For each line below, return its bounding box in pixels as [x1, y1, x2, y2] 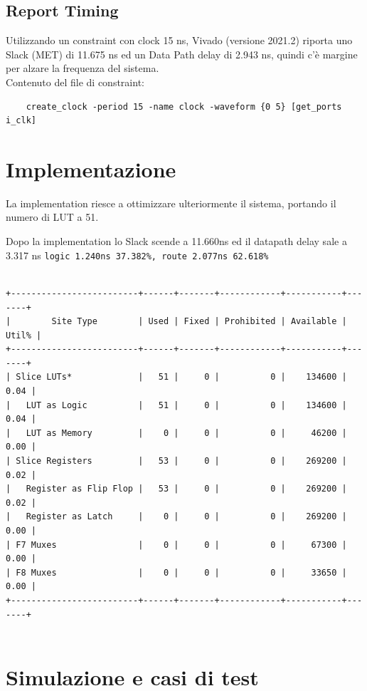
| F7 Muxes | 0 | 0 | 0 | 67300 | [6, 539, 347, 550]
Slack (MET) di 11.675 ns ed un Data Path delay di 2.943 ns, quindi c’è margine [6, 46, 358, 61]
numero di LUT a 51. [6, 209, 99, 224]
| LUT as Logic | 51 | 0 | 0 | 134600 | [6, 400, 347, 410]
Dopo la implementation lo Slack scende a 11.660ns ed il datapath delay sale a [6, 234, 347, 249]
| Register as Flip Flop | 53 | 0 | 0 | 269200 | [6, 484, 347, 494]
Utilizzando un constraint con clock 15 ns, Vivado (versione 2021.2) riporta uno [6, 33, 353, 48]
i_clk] [6, 115, 36, 126]
